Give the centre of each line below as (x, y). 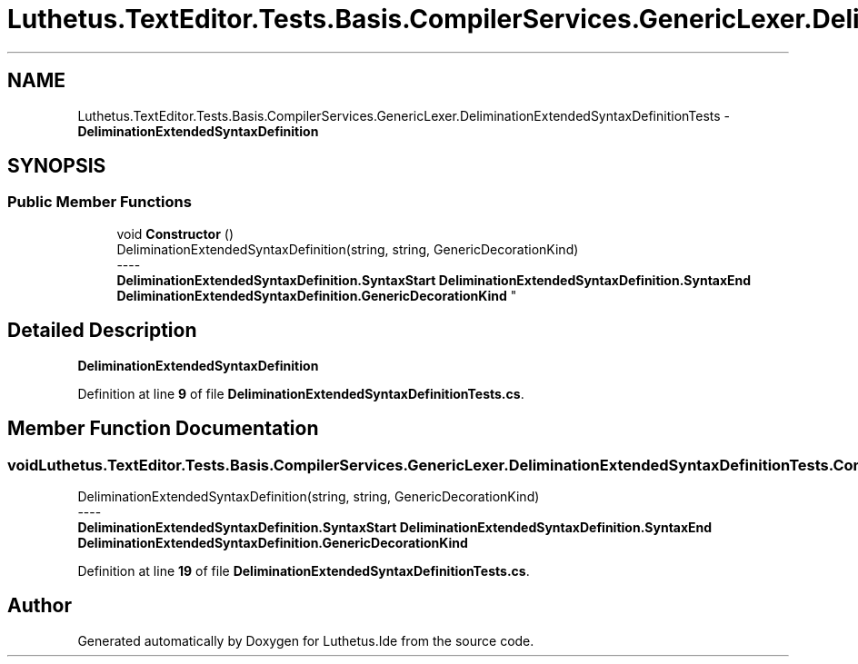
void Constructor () (175, 233)
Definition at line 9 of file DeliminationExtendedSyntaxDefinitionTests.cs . (301, 393)
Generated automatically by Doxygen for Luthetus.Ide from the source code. (306, 640)
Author (40, 606)
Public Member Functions (100, 202)
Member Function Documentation (163, 429)
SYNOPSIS (57, 166)
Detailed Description (102, 331)
